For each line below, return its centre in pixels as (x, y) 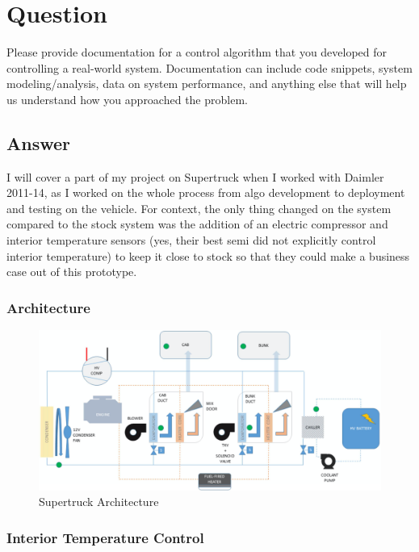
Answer (39, 142)
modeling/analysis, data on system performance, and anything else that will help (207, 84)
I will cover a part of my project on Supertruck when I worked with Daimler (195, 176)
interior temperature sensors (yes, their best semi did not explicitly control (191, 240)
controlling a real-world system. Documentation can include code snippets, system (209, 67)
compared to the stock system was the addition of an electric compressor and (197, 224)
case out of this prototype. (72, 272)
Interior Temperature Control (105, 537)
